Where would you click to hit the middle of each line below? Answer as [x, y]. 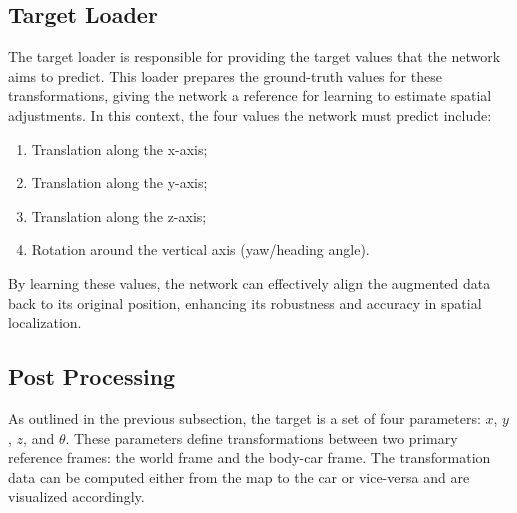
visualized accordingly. [76, 496]
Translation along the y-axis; [119, 182]
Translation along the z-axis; [119, 215]
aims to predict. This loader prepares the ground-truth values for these [225, 75]
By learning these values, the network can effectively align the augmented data [249, 282]
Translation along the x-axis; [119, 148]
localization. [45, 322]
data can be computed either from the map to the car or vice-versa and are [239, 476]
